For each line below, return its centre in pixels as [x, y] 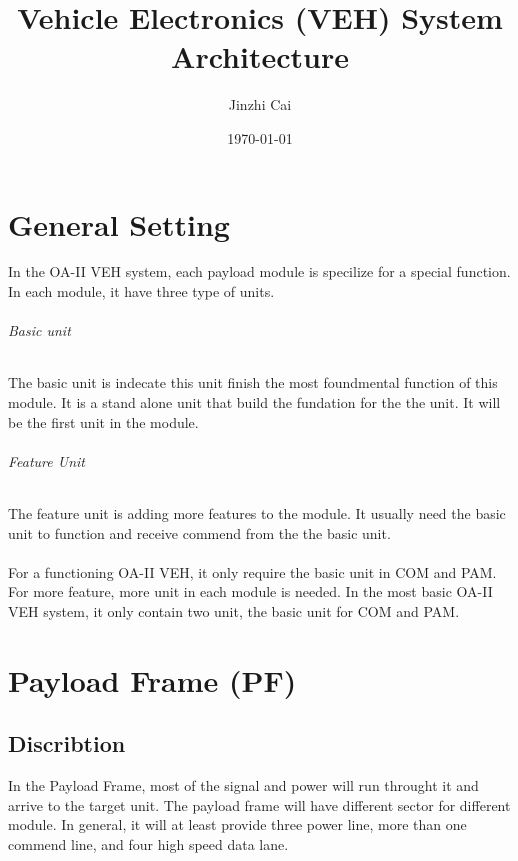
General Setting [119, 223]
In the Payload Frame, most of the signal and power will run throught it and [243, 785]
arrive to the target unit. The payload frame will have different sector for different [259, 804]
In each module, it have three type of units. [141, 291]
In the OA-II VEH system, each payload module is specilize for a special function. [259, 271]
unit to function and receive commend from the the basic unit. [199, 532]
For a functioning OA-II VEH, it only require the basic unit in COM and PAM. [252, 571]
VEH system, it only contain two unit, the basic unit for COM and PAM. [234, 610]
